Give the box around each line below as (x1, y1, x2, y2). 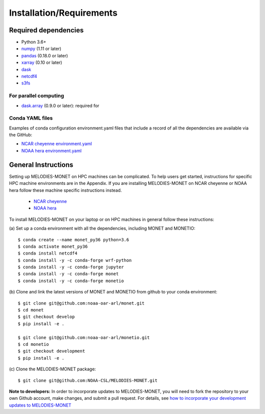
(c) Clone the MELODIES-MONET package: (9, 366, 96, 372)
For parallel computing (9, 92, 64, 99)
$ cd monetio (18, 341, 49, 347)
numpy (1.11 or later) (21, 46, 61, 52)
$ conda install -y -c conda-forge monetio (18, 278, 124, 284)
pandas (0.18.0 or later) (21, 52, 68, 58)
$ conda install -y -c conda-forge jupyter (18, 264, 124, 270)
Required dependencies (9, 26, 84, 34)
